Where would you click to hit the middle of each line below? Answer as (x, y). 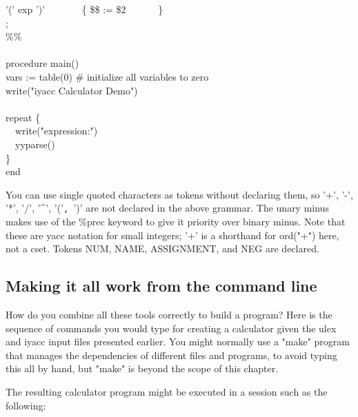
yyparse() (35, 144)
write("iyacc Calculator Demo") (72, 90)
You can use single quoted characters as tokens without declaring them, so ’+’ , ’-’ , (179, 194)
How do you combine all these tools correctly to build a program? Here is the (169, 314)
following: (26, 405)
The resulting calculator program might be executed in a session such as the (167, 391)
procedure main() (42, 63)
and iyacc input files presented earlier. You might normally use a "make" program (178, 342)
